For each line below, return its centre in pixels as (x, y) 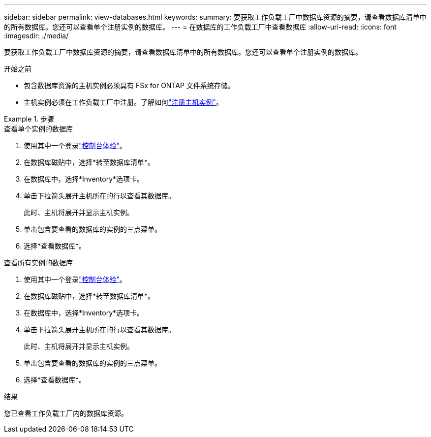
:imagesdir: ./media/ (36, 36)
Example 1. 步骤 (29, 119)
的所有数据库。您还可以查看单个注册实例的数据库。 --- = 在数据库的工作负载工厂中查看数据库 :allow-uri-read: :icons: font (200, 27)
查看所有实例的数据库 (38, 263)
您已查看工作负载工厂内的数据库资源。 (66, 413)
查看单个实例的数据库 (38, 129)
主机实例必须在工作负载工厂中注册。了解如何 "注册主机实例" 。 (123, 102)
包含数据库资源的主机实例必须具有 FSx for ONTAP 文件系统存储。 (129, 85)
